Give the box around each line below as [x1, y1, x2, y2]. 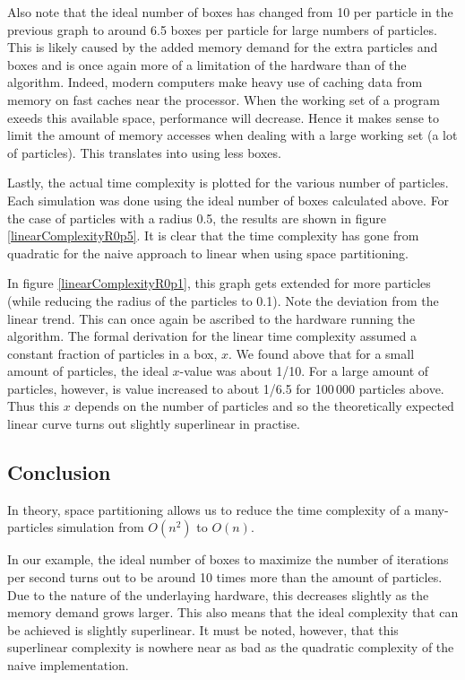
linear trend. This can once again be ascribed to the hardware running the [7, 309, 416, 327]
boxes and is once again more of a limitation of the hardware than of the [7, 55, 407, 74]
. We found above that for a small [228, 344, 415, 362]
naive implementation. [7, 656, 129, 675]
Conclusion [7, 458, 111, 486]
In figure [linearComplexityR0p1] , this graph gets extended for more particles [7, 274, 431, 292]
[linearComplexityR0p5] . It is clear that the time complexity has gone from [7, 226, 419, 245]
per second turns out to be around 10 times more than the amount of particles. [7, 568, 443, 587]
